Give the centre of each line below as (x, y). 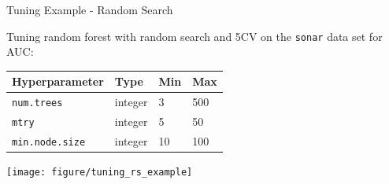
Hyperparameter (58, 81)
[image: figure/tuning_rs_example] (100, 173)
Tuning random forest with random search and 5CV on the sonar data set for (194, 36)
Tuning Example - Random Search (90, 9)
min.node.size (49, 142)
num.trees (37, 103)
